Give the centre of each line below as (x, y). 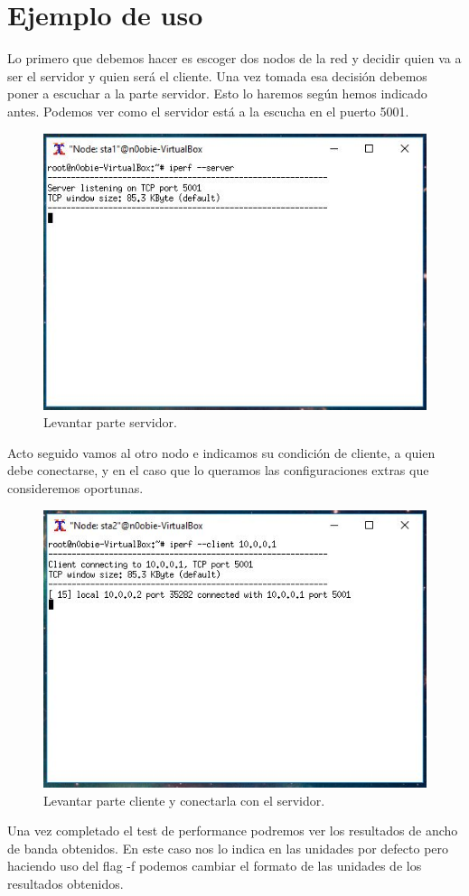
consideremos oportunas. (75, 488)
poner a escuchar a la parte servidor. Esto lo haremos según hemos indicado (217, 93)
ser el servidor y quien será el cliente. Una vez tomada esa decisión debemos (217, 75)
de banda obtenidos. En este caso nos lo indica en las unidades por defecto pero (228, 848)
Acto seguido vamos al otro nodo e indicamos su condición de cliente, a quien (221, 452)
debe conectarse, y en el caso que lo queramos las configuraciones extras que (218, 470)
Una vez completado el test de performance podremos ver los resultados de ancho (233, 831)
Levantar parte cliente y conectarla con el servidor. (184, 800)
